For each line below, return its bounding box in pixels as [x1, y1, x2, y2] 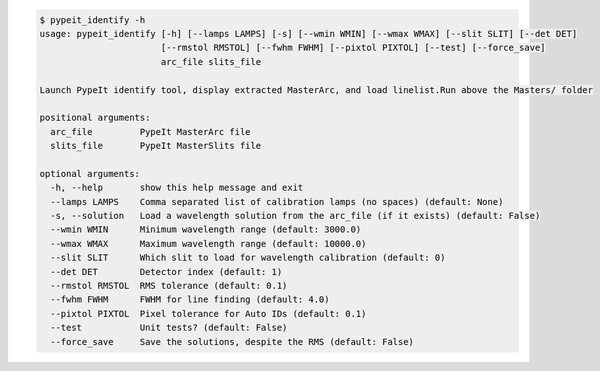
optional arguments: [39, 168, 140, 179]
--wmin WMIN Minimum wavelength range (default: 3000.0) [50, 224, 362, 235]
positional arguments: [39, 112, 151, 124]
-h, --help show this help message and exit [50, 182, 304, 194]
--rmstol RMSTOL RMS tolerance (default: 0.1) [50, 280, 288, 292]
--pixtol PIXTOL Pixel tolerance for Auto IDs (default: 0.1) [50, 308, 367, 319]
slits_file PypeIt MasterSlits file [50, 140, 262, 152]
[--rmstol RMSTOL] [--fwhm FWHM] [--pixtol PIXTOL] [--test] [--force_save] [160, 42, 546, 54]
